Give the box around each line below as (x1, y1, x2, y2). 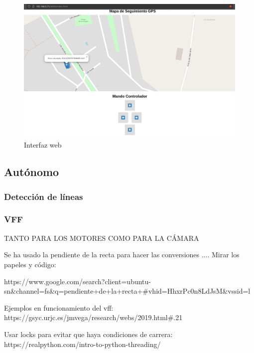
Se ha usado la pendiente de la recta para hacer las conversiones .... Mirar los (4, 249, 240, 260)
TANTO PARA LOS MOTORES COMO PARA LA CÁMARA (4, 232, 199, 243)
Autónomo (4, 164, 59, 179)
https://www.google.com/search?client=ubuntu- (4, 276, 151, 286)
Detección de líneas (4, 190, 83, 202)
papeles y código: (4, 259, 56, 269)
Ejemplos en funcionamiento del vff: (4, 302, 114, 313)
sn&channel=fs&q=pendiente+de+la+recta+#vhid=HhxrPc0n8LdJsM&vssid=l (4, 286, 251, 296)
